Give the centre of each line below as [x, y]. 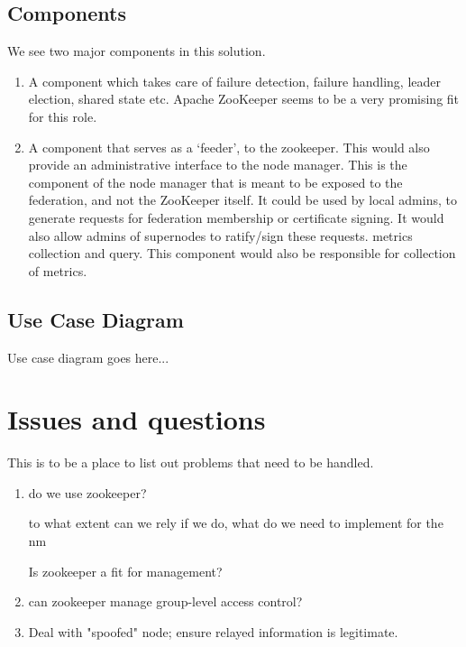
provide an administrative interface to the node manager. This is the [218, 165]
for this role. [63, 116]
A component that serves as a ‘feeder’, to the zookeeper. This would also [229, 147]
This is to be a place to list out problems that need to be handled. [191, 462]
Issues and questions [137, 419]
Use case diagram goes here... [88, 357]
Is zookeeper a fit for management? [125, 571]
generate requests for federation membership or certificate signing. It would [236, 217]
